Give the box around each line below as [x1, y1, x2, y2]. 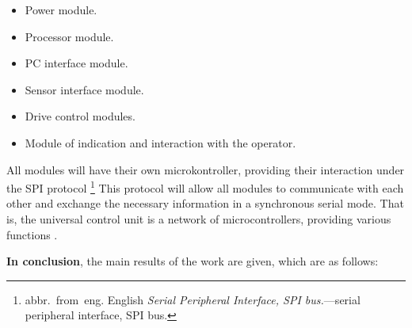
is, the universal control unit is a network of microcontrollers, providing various [6, 211, 391, 227]
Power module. [25, 2, 97, 17]
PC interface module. [25, 55, 128, 71]
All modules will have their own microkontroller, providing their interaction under [6, 161, 405, 177]
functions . [6, 226, 58, 242]
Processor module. [25, 28, 114, 44]
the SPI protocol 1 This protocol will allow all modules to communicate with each [6, 177, 404, 196]
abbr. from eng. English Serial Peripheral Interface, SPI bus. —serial [25, 291, 360, 307]
